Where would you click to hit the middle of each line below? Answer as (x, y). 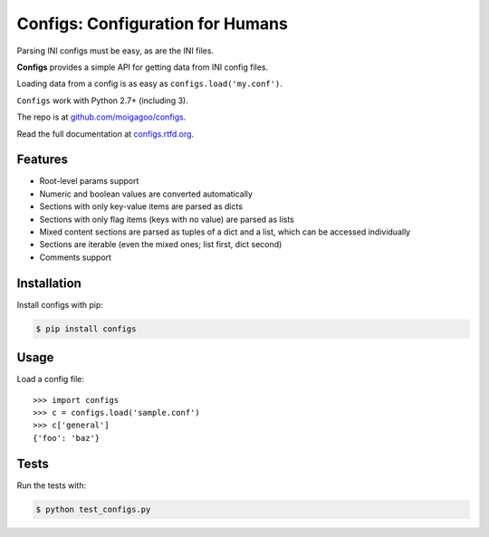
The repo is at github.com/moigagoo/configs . (101, 117)
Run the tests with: (51, 485)
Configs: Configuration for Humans (153, 24)
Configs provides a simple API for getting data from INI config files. (143, 67)
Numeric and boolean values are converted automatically (146, 194)
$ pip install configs (86, 329)
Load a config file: (51, 379)
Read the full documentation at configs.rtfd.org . (105, 134)
